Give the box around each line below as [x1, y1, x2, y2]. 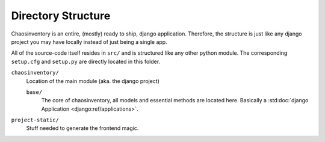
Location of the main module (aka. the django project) [26, 77, 159, 84]
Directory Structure [11, 9, 111, 22]
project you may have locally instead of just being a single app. [11, 38, 168, 45]
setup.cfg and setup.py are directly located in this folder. [11, 58, 161, 65]
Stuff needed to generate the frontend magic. [26, 125, 139, 132]
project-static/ [11, 117, 60, 123]
